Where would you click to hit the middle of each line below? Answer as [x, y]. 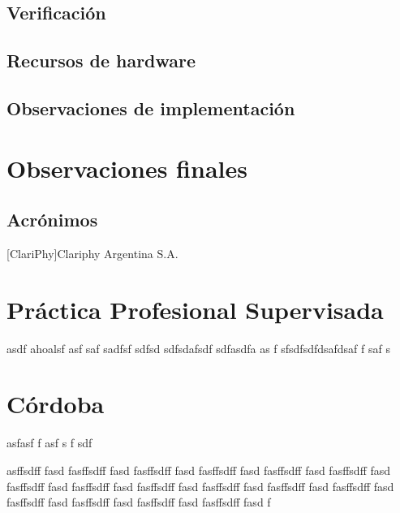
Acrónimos [52, 220]
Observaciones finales [127, 168]
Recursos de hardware [101, 60]
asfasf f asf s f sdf [49, 443]
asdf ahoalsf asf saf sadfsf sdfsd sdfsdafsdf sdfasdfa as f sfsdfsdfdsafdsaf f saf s [198, 348]
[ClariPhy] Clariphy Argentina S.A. [92, 253]
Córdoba [56, 404]
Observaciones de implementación [151, 108]
